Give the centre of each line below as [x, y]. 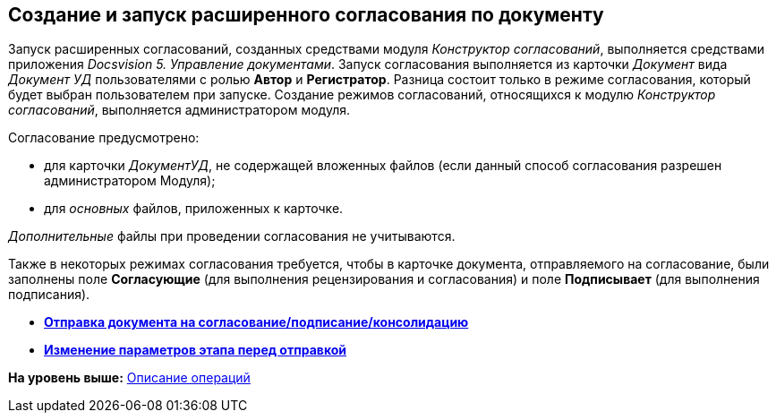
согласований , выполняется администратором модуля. [179, 110]
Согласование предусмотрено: [104, 138]
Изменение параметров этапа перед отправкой [196, 350]
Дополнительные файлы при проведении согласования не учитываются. [232, 236]
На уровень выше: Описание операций [129, 378]
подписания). [49, 295]
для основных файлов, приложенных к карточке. [194, 209]
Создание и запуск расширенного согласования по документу [306, 15]
